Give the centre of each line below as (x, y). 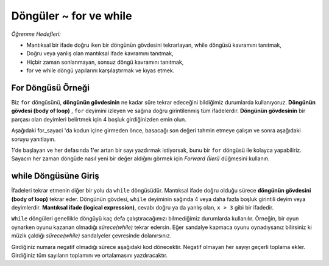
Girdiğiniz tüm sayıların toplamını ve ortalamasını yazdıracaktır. (89, 255)
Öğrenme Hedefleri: (36, 34)
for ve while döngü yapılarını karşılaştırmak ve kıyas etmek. (101, 70)
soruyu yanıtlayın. (34, 139)
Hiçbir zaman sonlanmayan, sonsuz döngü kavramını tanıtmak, (105, 62)
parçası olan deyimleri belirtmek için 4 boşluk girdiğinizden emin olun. (99, 119)
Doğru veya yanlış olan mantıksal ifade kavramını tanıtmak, (100, 53)
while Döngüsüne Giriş (55, 176)
